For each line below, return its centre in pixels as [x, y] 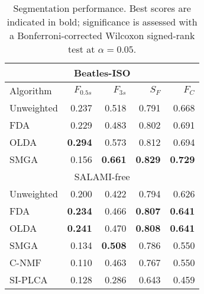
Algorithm [31, 90]
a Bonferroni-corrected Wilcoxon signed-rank [102, 35]
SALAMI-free [102, 176]
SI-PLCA [29, 279]
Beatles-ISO [102, 73]
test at [82, 49]
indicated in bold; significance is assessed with [102, 22]
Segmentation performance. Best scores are [102, 8]
